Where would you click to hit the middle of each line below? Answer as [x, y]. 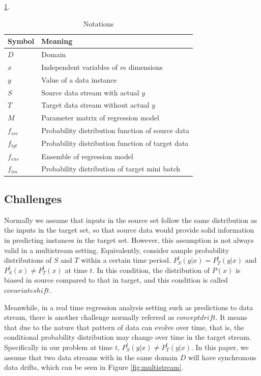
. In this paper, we [220, 347]
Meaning [57, 41]
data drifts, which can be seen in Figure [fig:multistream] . [94, 367]
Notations [98, 23]
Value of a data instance [79, 79]
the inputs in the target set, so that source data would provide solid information [129, 230]
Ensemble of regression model [87, 156]
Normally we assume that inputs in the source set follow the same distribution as [131, 220]
